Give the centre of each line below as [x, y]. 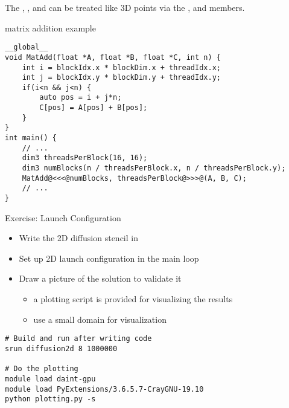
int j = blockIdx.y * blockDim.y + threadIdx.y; [121, 78]
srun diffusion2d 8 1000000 [61, 348]
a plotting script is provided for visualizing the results [133, 299]
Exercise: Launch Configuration [63, 217]
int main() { [31, 138]
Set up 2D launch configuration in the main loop [109, 258]
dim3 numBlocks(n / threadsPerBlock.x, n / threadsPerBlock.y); [154, 168]
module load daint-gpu [50, 379]
